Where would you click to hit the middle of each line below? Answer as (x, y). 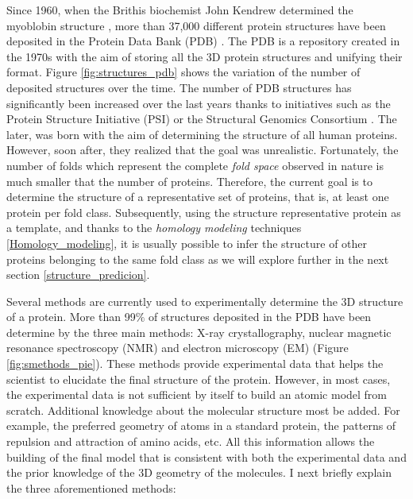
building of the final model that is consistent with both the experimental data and (206, 456)
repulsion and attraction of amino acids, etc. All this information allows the (191, 441)
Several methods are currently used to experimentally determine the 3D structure (205, 301)
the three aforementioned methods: (91, 487)
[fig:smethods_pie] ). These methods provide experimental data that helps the (195, 364)
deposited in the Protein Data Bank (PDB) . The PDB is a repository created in (203, 41)
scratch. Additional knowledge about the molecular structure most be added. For (203, 410)
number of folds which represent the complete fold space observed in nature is (195, 165)
